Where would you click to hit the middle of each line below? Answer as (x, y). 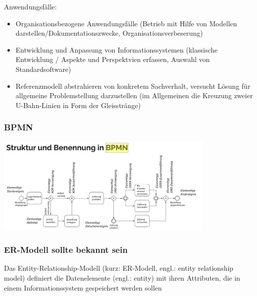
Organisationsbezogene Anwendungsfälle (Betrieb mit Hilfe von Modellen (126, 23)
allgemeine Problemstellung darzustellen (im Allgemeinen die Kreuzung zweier (134, 95)
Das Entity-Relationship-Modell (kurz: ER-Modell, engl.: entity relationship (119, 268)
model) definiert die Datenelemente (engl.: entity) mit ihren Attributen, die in (122, 277)
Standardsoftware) (43, 69)
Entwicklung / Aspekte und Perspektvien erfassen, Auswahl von (113, 59)
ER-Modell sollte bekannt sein (66, 250)
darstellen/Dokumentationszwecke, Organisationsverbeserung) (109, 33)
